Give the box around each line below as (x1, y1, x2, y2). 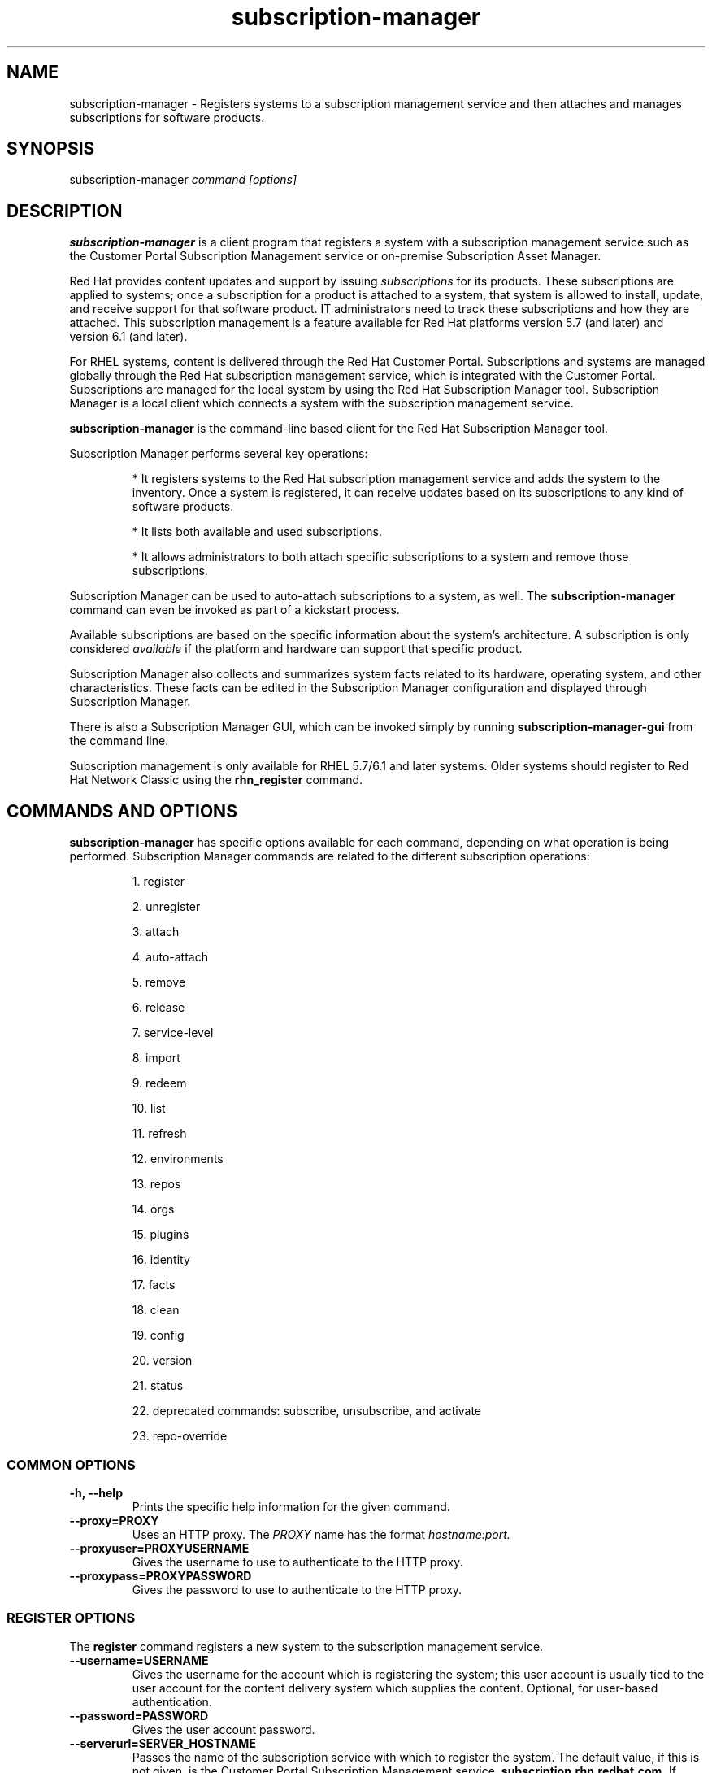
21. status (132, 1379, 184, 1393)
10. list (132, 1101, 166, 1116)
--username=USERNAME (69, 1653, 209, 1667)
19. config (132, 1328, 185, 1343)
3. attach (132, 925, 180, 939)
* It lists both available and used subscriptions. (132, 525, 382, 539)
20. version (132, 1353, 193, 1368)
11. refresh (132, 1126, 187, 1141)
